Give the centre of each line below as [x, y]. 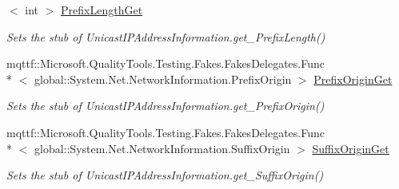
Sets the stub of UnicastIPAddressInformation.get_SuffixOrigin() [165, 175]
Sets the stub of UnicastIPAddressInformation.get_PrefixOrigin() [166, 106]
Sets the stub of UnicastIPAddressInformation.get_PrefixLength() [166, 36]
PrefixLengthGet [102, 10]
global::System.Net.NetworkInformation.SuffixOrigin [162, 148]
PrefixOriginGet [353, 79]
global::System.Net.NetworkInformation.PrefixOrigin [163, 79]
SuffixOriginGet [351, 148]
